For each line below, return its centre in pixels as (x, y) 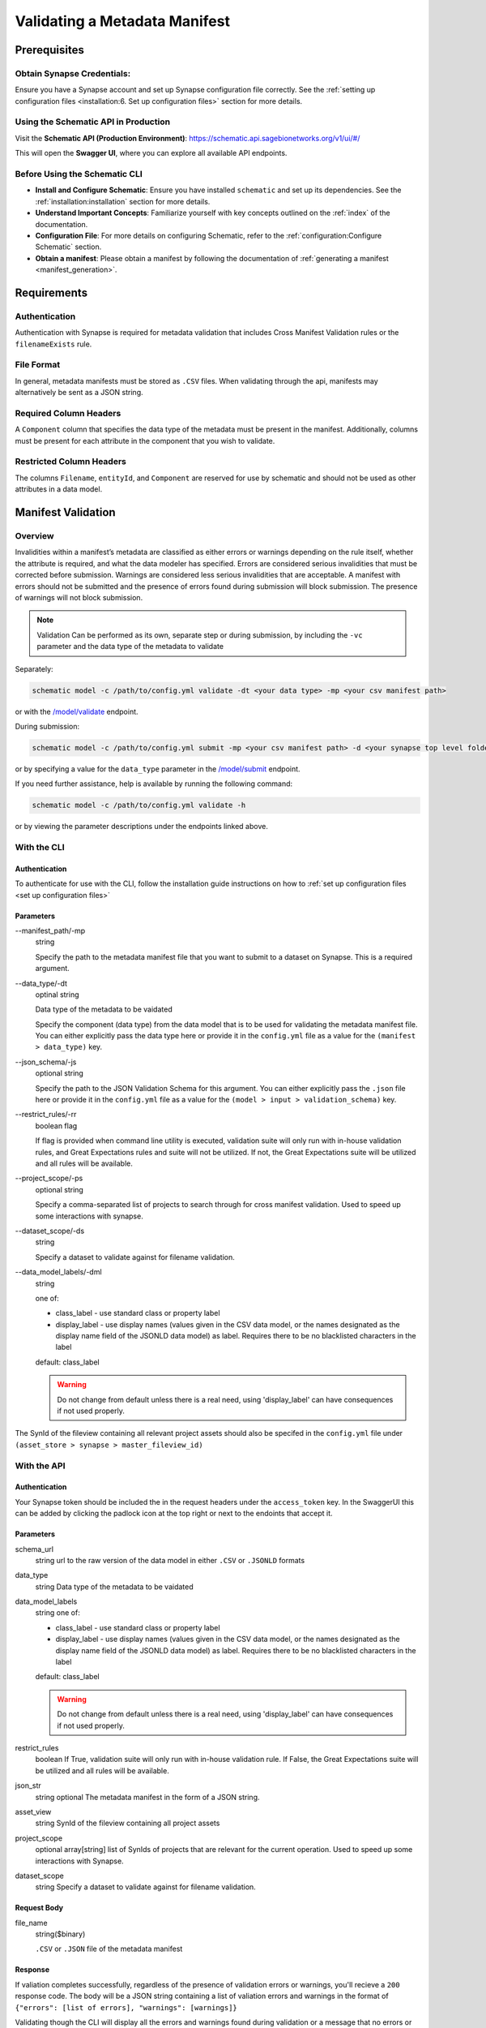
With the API (40, 1466)
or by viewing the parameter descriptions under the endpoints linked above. (142, 827)
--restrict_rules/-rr (46, 1115)
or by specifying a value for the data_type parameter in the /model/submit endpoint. (158, 769)
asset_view (33, 1811)
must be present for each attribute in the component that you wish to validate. (145, 440)
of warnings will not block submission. (79, 597)
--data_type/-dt (41, 983)
